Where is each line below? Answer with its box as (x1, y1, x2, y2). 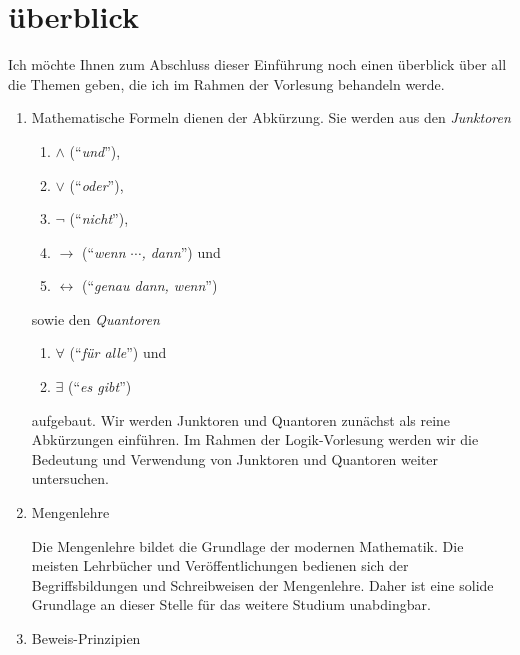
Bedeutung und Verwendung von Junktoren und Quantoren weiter (31, 448, 439, 469)
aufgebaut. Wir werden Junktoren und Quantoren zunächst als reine (31, 409, 451, 430)
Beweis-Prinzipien (31, 628, 141, 648)
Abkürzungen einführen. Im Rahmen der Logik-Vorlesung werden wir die (31, 429, 479, 450)
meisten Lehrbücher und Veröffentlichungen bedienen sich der (31, 555, 409, 576)
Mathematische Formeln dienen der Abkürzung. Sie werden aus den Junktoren (31, 107, 511, 128)
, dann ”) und (141, 241, 221, 262)
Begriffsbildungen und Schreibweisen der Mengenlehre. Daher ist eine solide (31, 574, 494, 595)
